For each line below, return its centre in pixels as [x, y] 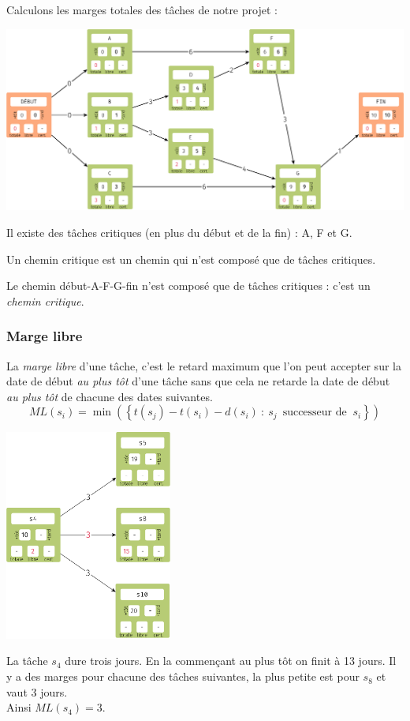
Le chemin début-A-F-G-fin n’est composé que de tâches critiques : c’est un [188, 285]
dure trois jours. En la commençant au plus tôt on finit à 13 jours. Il [231, 661]
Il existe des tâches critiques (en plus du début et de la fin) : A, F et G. [179, 233]
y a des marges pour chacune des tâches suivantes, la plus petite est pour [183, 676]
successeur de [315, 413]
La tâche [27, 661]
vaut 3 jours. [37, 691]
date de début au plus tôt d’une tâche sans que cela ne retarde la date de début [198, 381]
